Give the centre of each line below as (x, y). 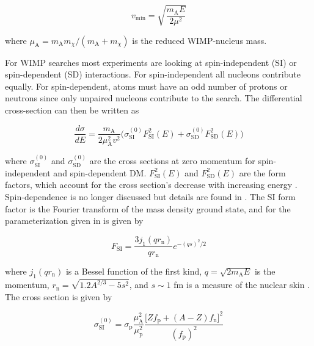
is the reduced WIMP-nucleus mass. (199, 40)
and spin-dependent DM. (100, 172)
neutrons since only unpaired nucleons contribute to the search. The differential (154, 98)
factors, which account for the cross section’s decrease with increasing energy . (151, 185)
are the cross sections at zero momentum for (172, 161)
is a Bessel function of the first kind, (134, 271)
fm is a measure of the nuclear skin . (242, 285)
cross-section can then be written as (72, 110)
